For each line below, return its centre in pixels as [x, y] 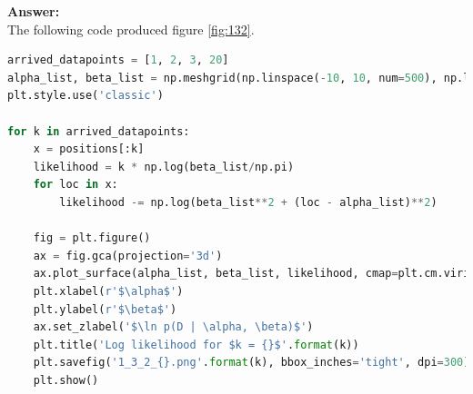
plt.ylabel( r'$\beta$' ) [105, 309]
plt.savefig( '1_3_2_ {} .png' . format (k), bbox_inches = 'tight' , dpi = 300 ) [252, 363]
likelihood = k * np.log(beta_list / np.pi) [164, 167]
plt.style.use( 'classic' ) [86, 96]
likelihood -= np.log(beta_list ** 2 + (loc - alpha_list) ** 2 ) [248, 202]
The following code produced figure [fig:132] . [131, 29]
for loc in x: [75, 185]
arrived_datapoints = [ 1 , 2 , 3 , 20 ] [118, 60]
